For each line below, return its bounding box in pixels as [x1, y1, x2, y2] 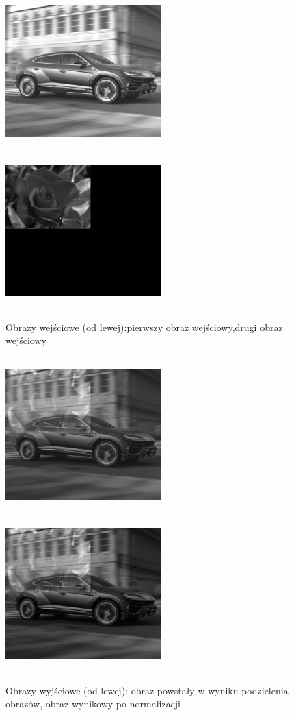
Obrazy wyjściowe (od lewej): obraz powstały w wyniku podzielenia [5, 683, 289, 697]
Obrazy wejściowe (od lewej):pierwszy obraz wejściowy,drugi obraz [5, 319, 283, 334]
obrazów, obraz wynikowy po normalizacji [5, 696, 181, 711]
